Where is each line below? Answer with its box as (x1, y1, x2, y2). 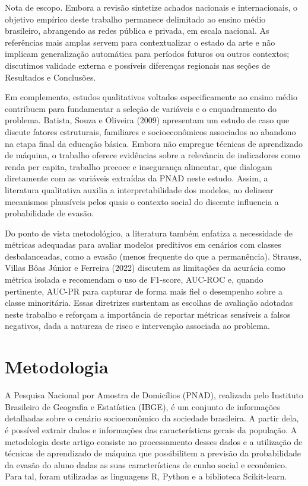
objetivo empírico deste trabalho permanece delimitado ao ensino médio (5, 12, 266, 25)
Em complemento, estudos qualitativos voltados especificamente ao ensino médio (5, 91, 297, 103)
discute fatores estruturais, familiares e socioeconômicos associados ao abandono (5, 125, 296, 138)
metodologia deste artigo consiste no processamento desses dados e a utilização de (5, 435, 303, 447)
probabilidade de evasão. (5, 207, 94, 219)
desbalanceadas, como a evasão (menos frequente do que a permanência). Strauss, (5, 250, 301, 262)
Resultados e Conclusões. (5, 71, 96, 83)
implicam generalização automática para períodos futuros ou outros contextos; (5, 47, 290, 60)
